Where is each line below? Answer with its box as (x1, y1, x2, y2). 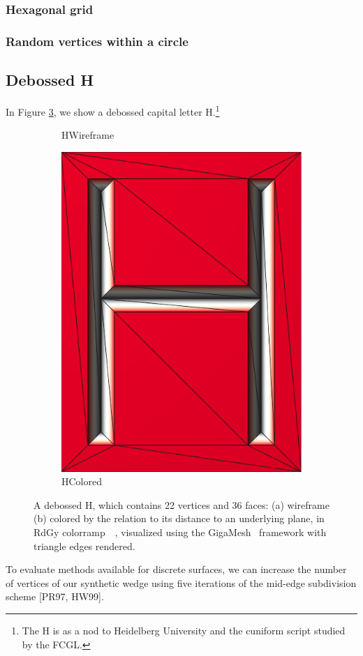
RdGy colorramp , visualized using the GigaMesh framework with (34, 525, 327, 540)
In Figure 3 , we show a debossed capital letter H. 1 (6, 102, 220, 119)
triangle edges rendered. (34, 538, 135, 553)
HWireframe (61, 128, 114, 142)
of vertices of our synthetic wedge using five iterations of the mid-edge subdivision (6, 575, 357, 590)
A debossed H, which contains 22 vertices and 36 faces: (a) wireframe (34, 497, 329, 512)
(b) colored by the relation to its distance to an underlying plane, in (34, 511, 325, 526)
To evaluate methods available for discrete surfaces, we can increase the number (6, 562, 347, 577)
